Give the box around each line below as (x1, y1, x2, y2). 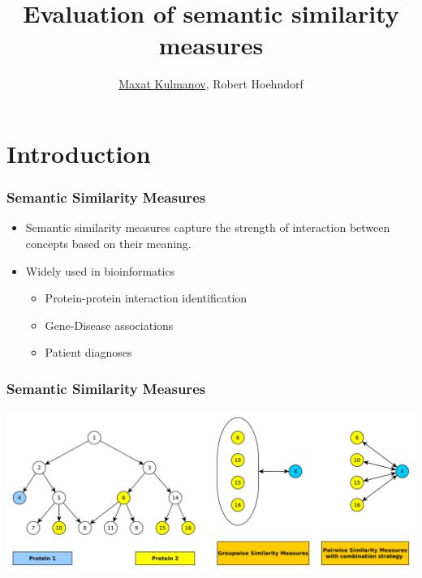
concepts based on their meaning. (25, 234, 192, 251)
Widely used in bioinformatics (25, 262, 175, 279)
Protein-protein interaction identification (45, 289, 248, 306)
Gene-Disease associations (45, 316, 174, 333)
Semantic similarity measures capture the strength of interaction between (25, 219, 390, 236)
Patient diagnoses (45, 344, 132, 361)
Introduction (6, 136, 151, 169)
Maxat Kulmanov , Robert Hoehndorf (118, 75, 304, 92)
